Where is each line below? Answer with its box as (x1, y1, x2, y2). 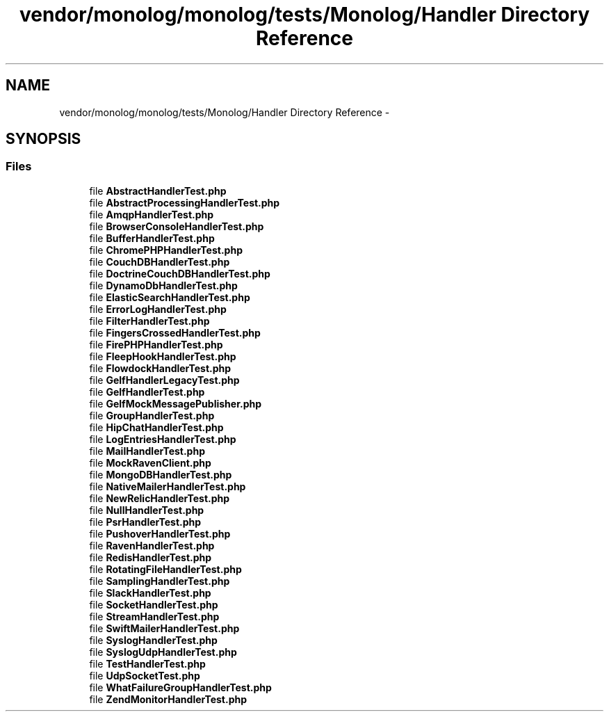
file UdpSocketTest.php (89, 669, 200, 682)
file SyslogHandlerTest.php (89, 634, 218, 646)
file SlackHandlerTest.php (89, 586, 211, 599)
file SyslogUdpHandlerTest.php (89, 645, 237, 658)
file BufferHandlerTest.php (89, 232, 215, 244)
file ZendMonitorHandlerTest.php (89, 693, 247, 705)
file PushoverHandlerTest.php (89, 527, 231, 540)
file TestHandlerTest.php (89, 657, 206, 670)
